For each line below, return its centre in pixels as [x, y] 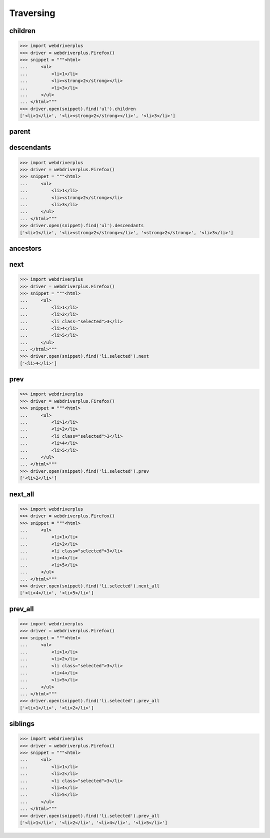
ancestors [25, 248]
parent [20, 132]
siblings [22, 724]
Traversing [32, 13]
